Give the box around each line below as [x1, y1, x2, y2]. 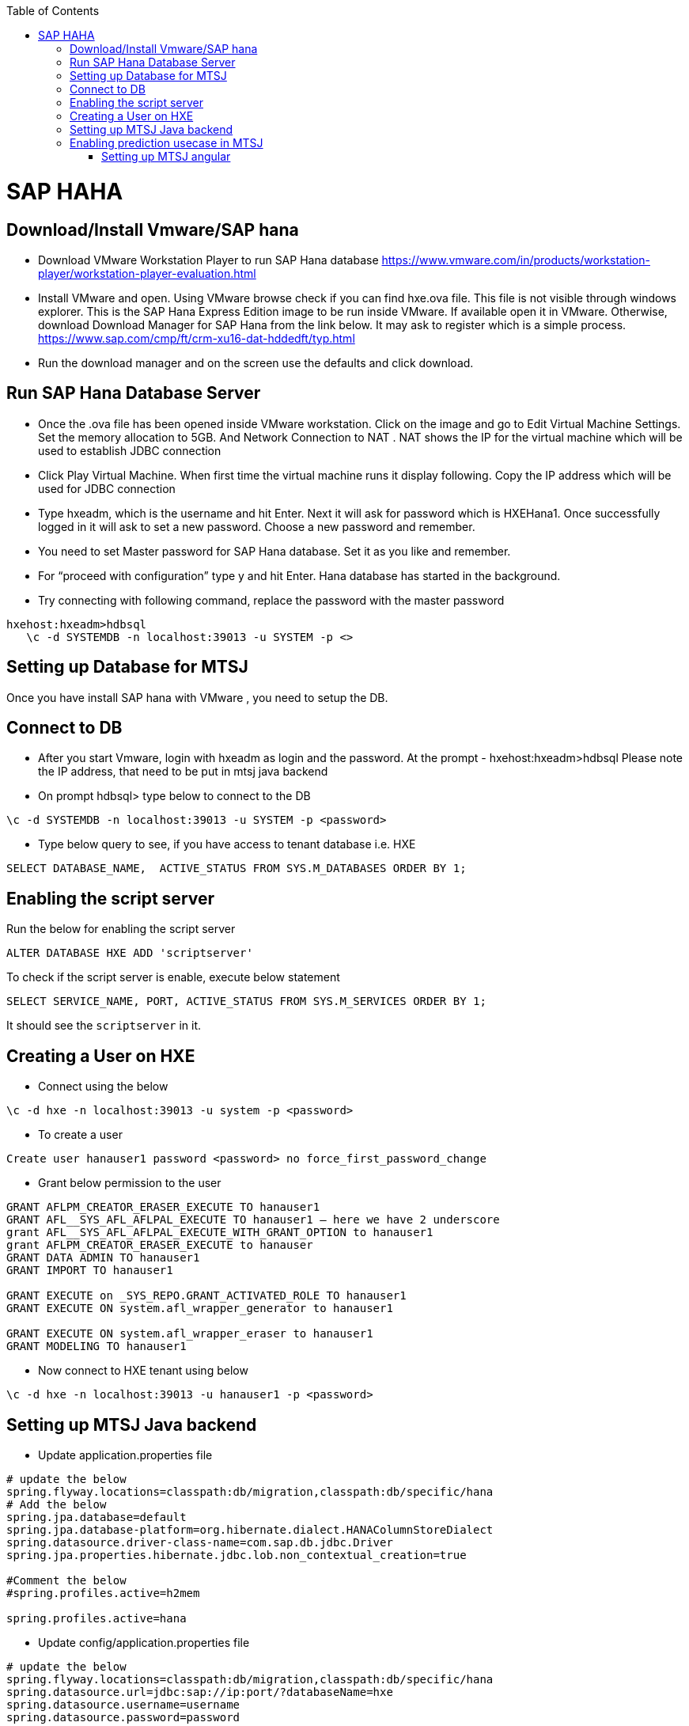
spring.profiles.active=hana [6, 1611, 187, 1625]
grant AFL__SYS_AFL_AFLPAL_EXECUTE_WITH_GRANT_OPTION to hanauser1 [6, 1226, 433, 1239]
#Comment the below [6, 1573, 127, 1587]
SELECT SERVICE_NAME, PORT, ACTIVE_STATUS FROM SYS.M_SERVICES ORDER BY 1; [6, 995, 486, 1008]
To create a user [38, 1128, 123, 1142]
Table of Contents [6, 4, 100, 17]
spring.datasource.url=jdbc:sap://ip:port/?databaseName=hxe [6, 1685, 393, 1698]
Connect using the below [38, 1079, 168, 1094]
